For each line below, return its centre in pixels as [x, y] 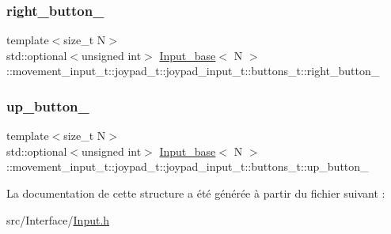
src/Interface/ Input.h [58, 219]
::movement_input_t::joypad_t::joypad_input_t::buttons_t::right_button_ [193, 71]
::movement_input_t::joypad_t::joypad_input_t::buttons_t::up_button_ [188, 166]
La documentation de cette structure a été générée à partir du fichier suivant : [196, 193]
